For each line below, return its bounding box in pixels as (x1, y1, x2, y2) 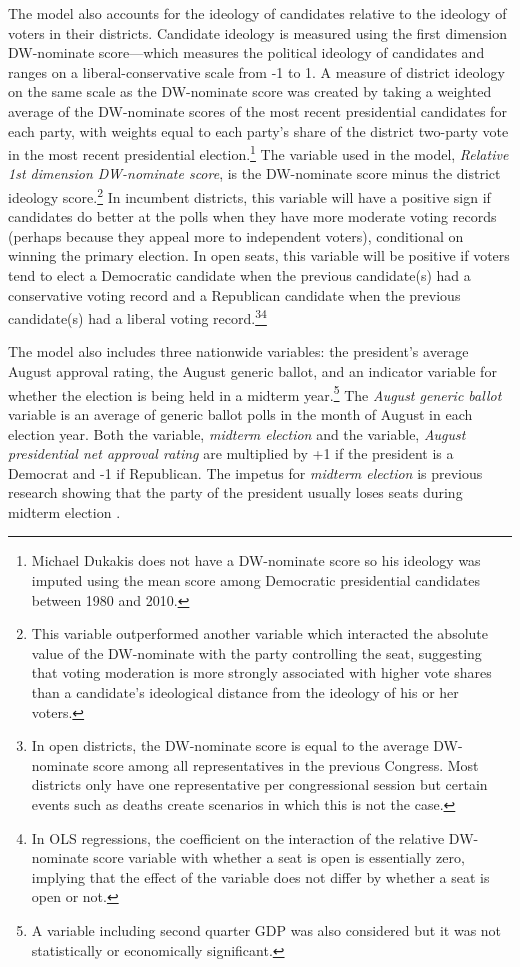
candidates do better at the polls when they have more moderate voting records (8, 206, 497, 227)
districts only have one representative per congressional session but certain (31, 774, 488, 795)
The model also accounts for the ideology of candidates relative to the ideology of (8, 3, 507, 23)
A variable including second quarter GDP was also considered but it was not (31, 919, 502, 940)
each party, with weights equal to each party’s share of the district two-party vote (8, 120, 509, 141)
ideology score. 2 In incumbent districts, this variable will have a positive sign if (8, 184, 491, 207)
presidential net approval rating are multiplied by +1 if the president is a (8, 443, 454, 464)
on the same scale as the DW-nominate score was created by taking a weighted (8, 81, 492, 102)
